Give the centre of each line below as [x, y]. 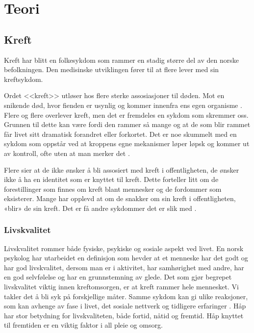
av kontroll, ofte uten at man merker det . [67, 153]
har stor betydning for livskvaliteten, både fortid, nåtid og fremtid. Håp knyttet [124, 315]
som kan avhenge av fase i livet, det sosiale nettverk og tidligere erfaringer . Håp [125, 306]
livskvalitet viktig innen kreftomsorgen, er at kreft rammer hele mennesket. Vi [121, 287]
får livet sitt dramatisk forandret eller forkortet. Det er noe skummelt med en [120, 134]
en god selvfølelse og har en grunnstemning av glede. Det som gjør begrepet [118, 277]
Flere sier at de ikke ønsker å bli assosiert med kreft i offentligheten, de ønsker [122, 169]
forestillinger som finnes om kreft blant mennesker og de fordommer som [113, 189]
